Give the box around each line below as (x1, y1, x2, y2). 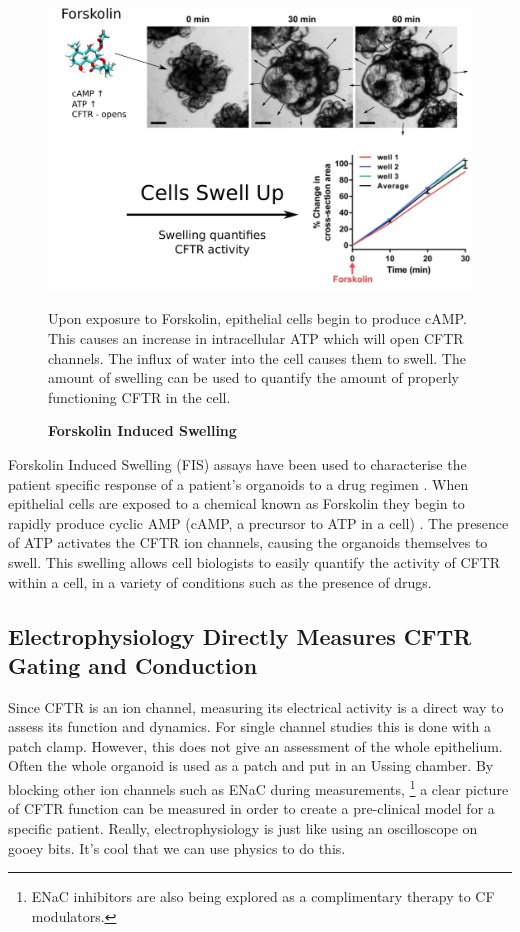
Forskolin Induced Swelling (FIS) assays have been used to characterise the (8, 453, 467, 474)
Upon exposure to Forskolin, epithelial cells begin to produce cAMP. (48, 308, 467, 329)
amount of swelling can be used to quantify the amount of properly (48, 367, 459, 388)
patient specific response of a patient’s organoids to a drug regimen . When (8, 473, 469, 494)
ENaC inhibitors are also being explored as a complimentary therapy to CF (31, 886, 495, 907)
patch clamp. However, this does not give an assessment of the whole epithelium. (8, 735, 503, 756)
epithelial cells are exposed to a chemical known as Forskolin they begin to (8, 493, 465, 514)
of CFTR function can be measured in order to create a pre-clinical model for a (8, 798, 495, 819)
